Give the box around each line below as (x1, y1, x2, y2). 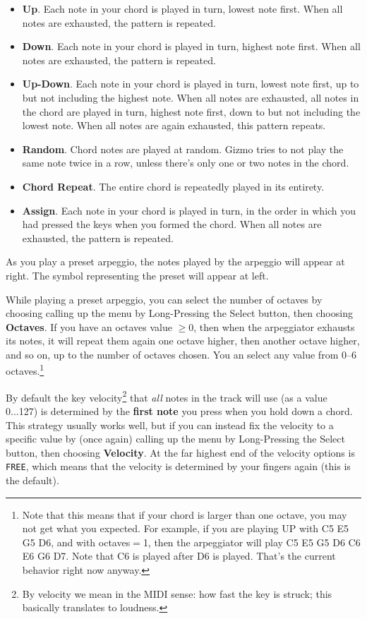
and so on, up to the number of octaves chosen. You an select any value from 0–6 (6, 347, 356, 361)
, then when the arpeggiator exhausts (193, 319, 355, 334)
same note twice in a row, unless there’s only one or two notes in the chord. (22, 155, 349, 170)
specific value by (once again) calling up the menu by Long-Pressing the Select (6, 431, 345, 446)
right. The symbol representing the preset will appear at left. (6, 268, 269, 282)
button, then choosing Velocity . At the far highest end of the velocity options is (6, 445, 355, 459)
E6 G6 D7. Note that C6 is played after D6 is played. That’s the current (22, 548, 336, 563)
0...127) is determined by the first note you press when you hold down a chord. (6, 403, 353, 418)
